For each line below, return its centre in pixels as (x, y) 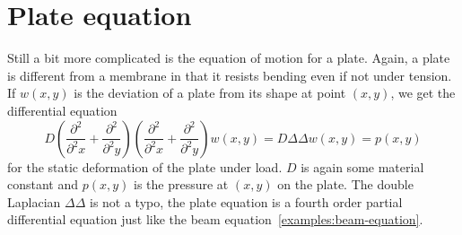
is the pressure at (181, 184)
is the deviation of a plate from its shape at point (210, 93)
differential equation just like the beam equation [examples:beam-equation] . (215, 219)
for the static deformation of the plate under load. (145, 166)
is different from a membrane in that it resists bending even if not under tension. (230, 75)
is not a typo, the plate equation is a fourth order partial (246, 201)
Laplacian (34, 201)
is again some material (362, 166)
